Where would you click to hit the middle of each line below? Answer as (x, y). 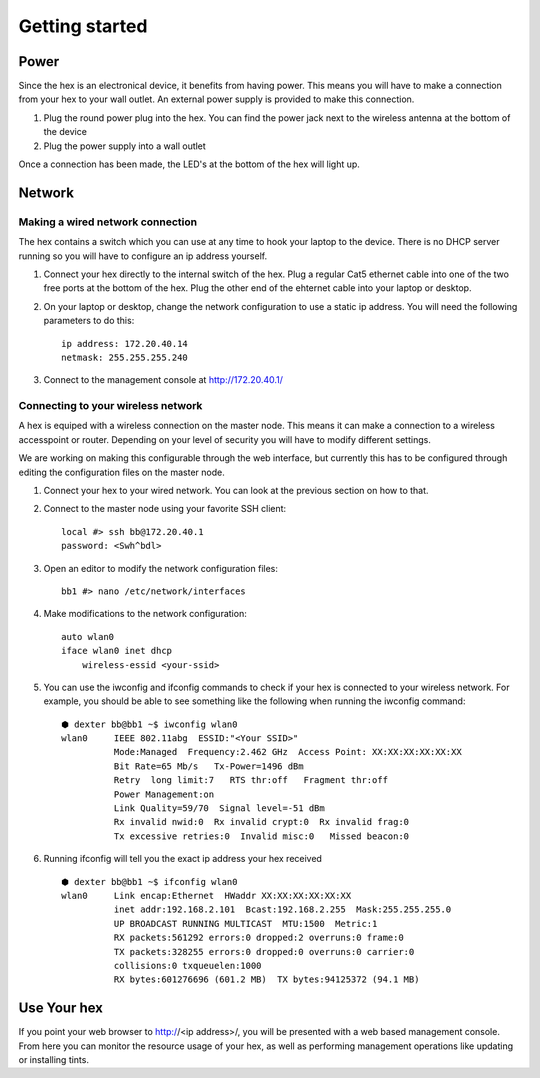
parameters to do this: (89, 321)
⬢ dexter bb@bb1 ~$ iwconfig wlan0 (149, 724)
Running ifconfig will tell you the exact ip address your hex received (182, 859)
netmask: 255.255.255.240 (125, 357)
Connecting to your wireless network (110, 406)
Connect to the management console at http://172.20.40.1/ (163, 380)
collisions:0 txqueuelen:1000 (187, 965)
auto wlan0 (88, 636)
